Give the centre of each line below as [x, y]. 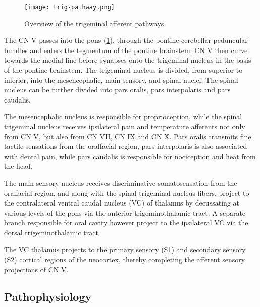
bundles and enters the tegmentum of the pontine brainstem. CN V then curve [126, 50]
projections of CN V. [36, 269]
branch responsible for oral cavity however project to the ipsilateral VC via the [126, 222]
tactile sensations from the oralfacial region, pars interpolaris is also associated [126, 146]
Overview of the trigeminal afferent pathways [94, 23]
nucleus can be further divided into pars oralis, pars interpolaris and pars [117, 90]
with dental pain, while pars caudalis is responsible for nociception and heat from [130, 156]
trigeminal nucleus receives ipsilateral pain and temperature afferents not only [125, 126]
